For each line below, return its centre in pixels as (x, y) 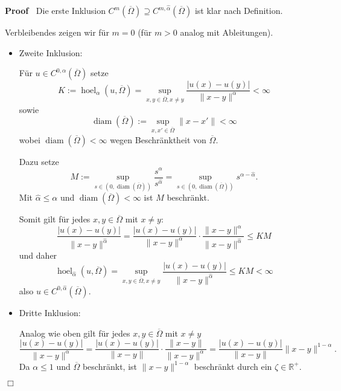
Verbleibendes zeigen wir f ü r (57, 32)
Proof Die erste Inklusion (55, 11)
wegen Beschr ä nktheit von (158, 139)
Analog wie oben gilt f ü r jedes (75, 333)
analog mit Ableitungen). (227, 32)
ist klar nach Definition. (239, 11)
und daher (38, 255)
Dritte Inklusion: (50, 312)
